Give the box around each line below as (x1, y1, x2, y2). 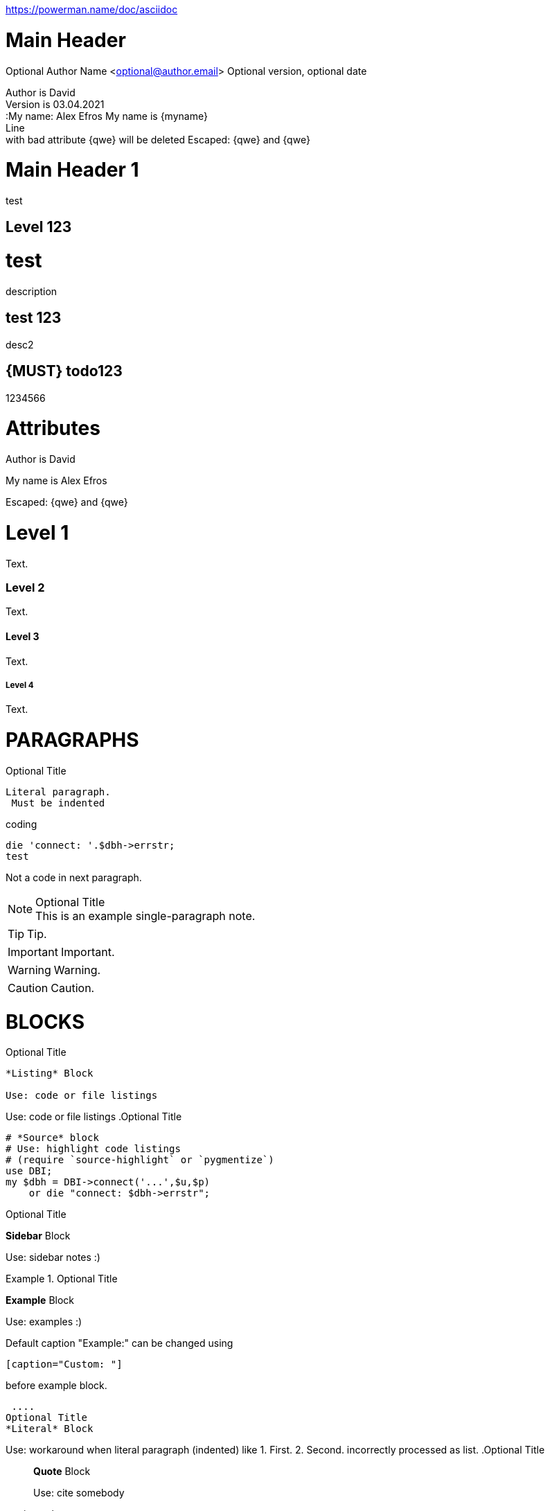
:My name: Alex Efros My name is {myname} (6, 109, 208, 122)
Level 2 (6, 580, 45, 594)
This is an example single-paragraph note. (35, 908, 256, 923)
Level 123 (6, 218, 72, 236)
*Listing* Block (6, 1068, 94, 1079)
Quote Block (33, 1465, 91, 1478)
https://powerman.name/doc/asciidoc (6, 3, 178, 15)
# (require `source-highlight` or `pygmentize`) (6, 1154, 274, 1166)
